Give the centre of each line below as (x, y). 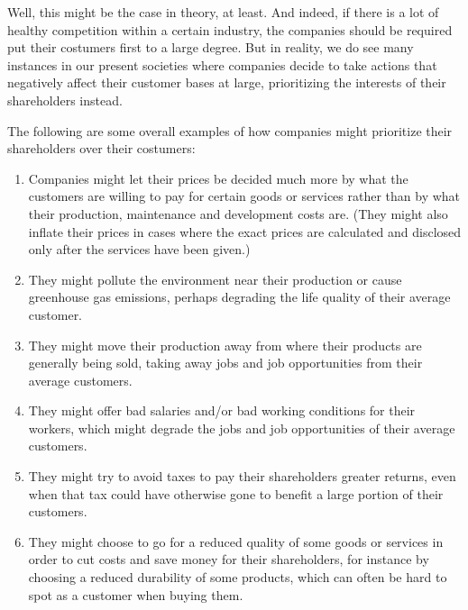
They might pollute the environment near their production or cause (215, 279)
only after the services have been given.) (139, 249)
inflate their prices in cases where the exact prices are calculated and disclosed (245, 231)
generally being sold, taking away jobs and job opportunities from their (225, 363)
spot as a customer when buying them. (136, 594)
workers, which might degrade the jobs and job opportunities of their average (242, 428)
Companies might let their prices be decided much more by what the (218, 178)
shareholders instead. (65, 100)
